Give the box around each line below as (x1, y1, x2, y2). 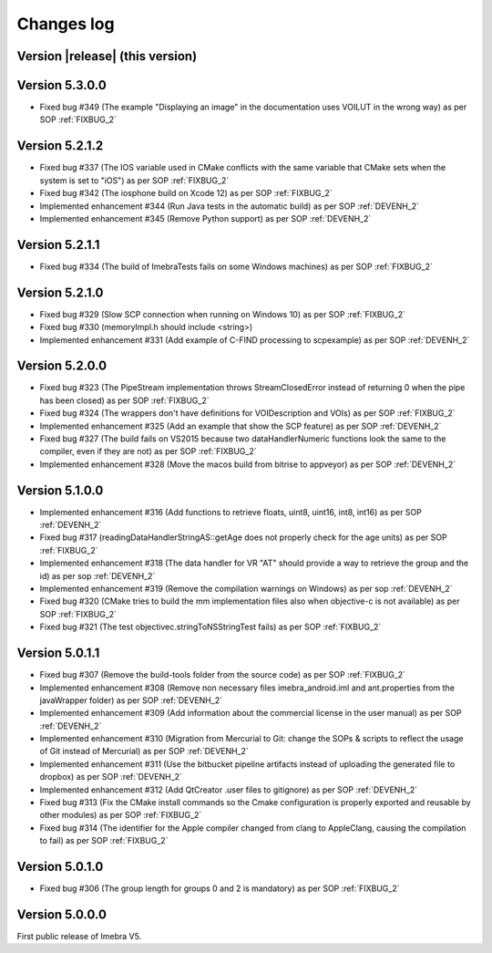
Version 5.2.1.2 (16, 138, 104, 154)
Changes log (16, 14, 115, 34)
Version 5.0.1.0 (16, 859, 104, 875)
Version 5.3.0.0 (16, 78, 107, 93)
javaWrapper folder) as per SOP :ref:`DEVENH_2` (39, 694, 223, 706)
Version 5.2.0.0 (16, 358, 108, 374)
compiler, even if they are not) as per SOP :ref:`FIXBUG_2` (39, 446, 257, 457)
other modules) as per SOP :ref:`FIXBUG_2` (39, 810, 202, 821)
